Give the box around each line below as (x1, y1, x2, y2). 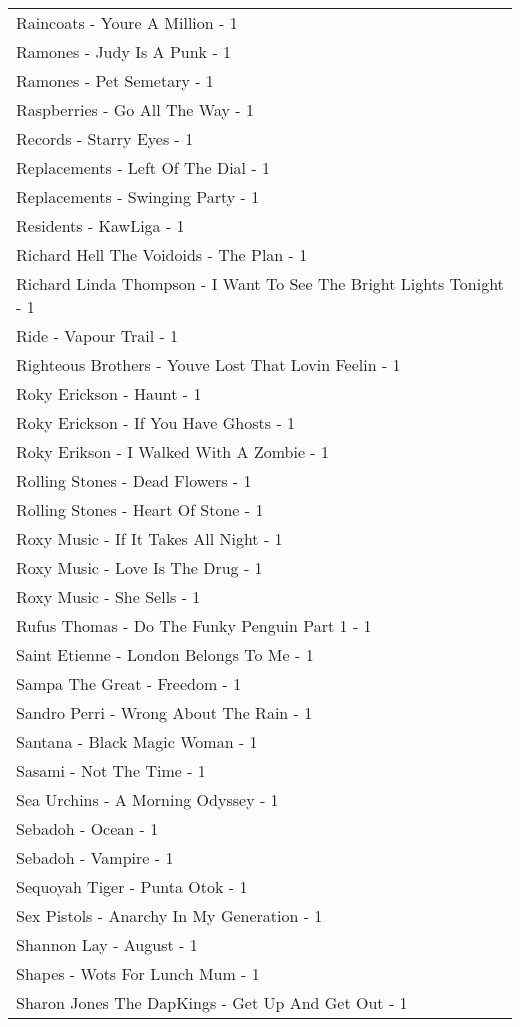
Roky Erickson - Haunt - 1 (16, 382, 202, 405)
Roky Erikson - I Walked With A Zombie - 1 (16, 440, 330, 463)
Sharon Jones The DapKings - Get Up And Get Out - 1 (16, 991, 408, 1014)
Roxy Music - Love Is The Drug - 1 (16, 556, 263, 579)
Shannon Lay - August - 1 (16, 933, 198, 956)
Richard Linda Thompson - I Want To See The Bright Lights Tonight (16, 272, 504, 295)
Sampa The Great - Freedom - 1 (16, 672, 242, 695)
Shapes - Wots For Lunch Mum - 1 (16, 962, 260, 985)
